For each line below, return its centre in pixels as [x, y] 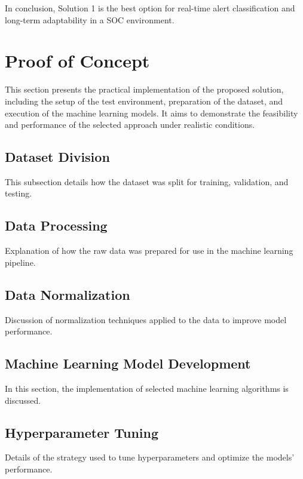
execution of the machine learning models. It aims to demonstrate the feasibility [151, 113]
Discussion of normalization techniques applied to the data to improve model [146, 319]
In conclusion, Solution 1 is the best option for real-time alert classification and [150, 8]
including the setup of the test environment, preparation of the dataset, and [144, 101]
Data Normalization [68, 294]
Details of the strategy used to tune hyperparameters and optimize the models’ [150, 457]
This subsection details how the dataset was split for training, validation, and [147, 181]
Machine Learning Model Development [128, 363]
